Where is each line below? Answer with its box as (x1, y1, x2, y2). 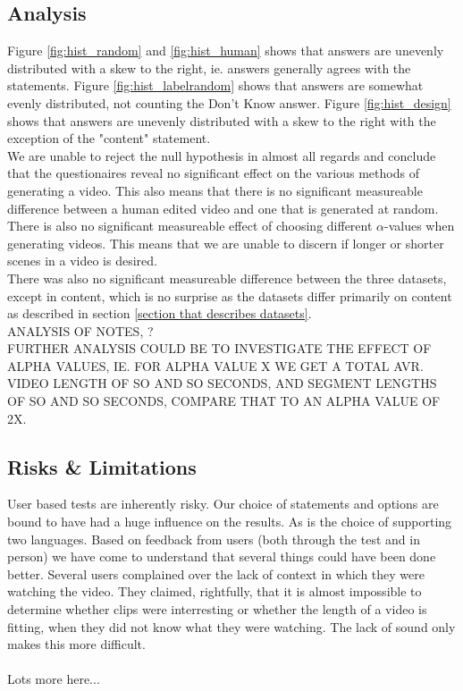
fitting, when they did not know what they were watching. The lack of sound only (7, 617, 456, 636)
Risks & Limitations (7, 452, 197, 480)
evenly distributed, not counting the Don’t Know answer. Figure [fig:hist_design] (7, 93, 451, 112)
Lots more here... (7, 670, 100, 688)
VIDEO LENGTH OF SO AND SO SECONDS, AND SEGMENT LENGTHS (7, 374, 437, 392)
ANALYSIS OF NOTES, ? (7, 321, 154, 340)
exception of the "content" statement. (7, 129, 211, 147)
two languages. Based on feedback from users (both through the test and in (7, 529, 420, 548)
